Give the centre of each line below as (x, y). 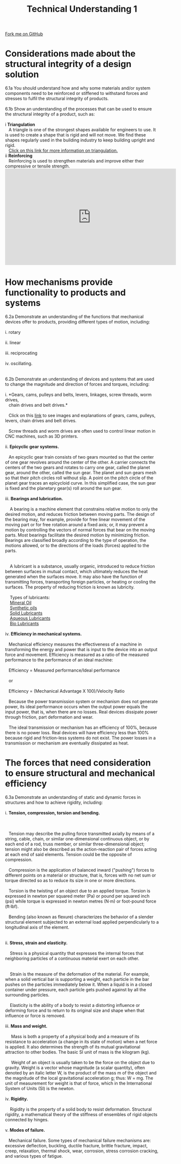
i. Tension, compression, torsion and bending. (52, 813)
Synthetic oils (23, 608)
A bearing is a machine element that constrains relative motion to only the (84, 509)
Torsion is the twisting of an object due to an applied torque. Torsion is (79, 891)
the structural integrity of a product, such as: (50, 114)
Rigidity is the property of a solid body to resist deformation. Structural (81, 1109)
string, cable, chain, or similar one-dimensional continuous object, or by (77, 839)
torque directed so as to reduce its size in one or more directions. (71, 880)
